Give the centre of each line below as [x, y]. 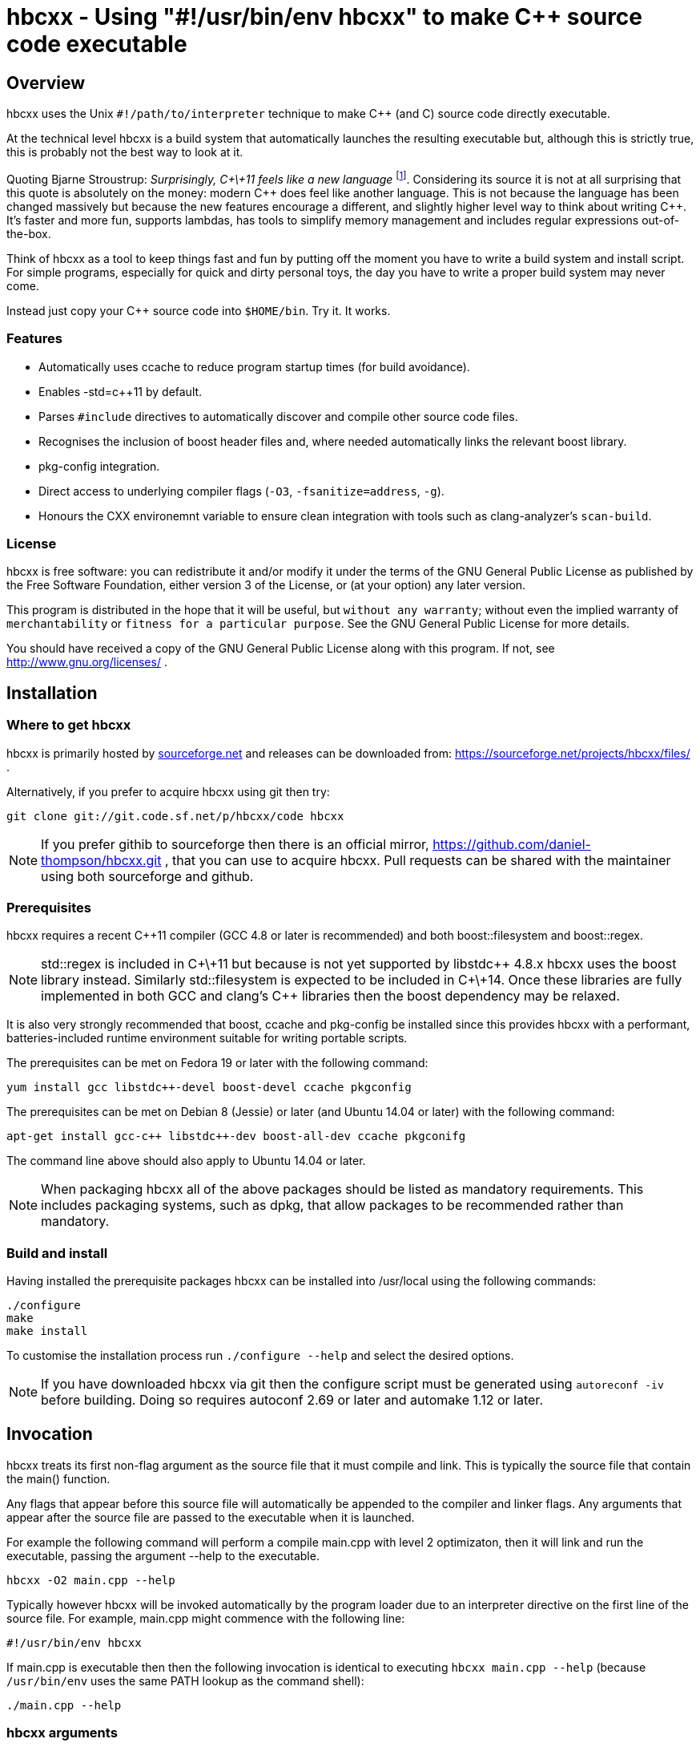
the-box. [29, 233]
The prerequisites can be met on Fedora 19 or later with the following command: [217, 1063]
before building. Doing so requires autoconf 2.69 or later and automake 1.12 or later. [292, 1400]
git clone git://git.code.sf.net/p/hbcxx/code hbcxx [175, 816]
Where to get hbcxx [69, 725]
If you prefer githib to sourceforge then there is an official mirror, [235, 844]
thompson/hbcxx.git [101, 860]
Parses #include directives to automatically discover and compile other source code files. [278, 416]
